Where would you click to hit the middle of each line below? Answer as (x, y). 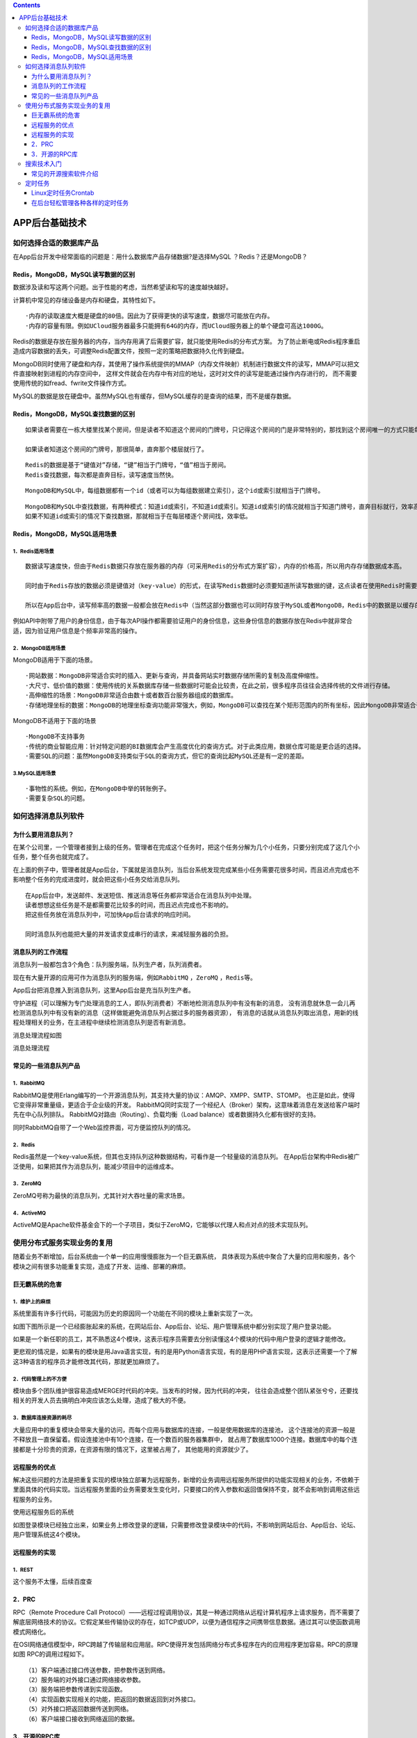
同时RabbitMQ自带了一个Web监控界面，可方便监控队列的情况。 (104, 1127)
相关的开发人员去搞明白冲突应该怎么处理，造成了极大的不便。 (101, 1400)
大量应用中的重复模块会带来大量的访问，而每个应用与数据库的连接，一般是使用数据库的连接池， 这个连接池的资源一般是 (184, 1429)
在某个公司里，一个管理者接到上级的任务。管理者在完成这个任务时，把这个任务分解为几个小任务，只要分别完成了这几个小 (186, 847)
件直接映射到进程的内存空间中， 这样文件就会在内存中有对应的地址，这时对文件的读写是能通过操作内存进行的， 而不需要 (185, 374)
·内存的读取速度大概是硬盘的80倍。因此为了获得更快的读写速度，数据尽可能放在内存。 (149, 316)
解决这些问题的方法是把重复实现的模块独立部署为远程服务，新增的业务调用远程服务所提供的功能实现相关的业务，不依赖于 (186, 1480)
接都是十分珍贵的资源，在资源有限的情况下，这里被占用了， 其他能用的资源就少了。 (132, 1449)
